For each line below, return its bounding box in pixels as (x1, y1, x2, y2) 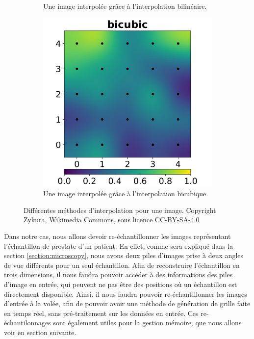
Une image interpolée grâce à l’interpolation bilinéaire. (43, 1, 207, 11)
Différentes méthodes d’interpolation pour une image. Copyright (24, 205, 216, 215)
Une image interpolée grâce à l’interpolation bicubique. (43, 188, 208, 199)
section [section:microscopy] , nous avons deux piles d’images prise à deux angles (4, 250, 244, 261)
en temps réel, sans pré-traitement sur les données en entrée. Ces (4, 308, 199, 318)
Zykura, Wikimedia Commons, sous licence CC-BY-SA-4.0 (24, 214, 200, 225)
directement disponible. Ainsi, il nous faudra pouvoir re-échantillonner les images (4, 288, 247, 299)
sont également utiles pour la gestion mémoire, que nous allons (53, 317, 242, 328)
